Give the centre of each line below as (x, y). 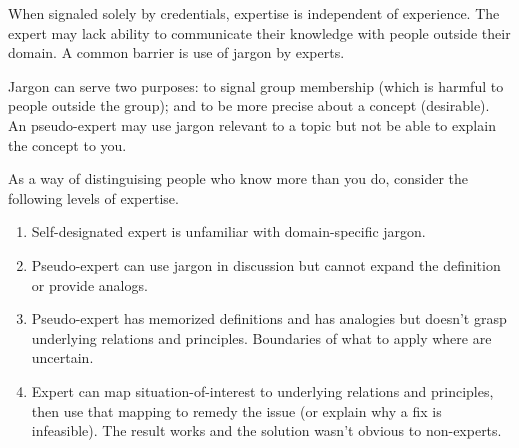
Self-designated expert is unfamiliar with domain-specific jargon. (228, 231)
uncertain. (62, 357)
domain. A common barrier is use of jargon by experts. (176, 52)
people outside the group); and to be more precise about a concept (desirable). (249, 105)
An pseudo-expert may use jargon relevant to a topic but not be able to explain (252, 124)
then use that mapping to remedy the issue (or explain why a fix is (236, 410)
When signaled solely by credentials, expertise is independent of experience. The (254, 13)
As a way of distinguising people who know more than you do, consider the (238, 178)
